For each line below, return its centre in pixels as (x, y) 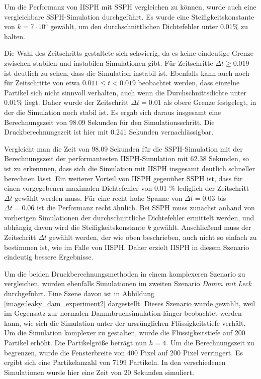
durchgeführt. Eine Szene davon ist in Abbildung (79, 293)
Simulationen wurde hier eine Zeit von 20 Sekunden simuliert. (99, 372)
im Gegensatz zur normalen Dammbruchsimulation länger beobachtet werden (123, 313)
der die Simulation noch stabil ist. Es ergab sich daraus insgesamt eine (113, 112)
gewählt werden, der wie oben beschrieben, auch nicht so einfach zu (153, 237)
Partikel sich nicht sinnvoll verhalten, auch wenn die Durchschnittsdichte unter (125, 92)
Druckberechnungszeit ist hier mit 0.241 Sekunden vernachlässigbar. (109, 132)
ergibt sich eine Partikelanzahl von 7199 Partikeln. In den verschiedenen (115, 362)
